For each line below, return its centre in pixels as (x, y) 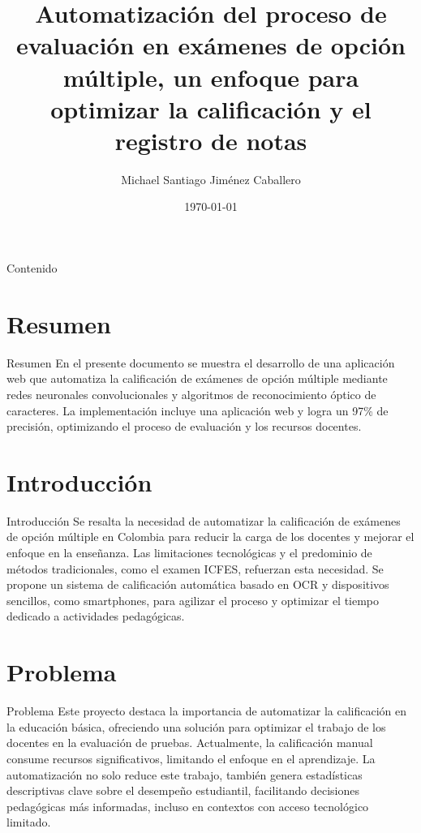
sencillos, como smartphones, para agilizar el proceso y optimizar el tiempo (193, 600)
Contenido (32, 268)
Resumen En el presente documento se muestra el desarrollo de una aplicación (201, 362)
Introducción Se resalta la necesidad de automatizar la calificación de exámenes (204, 520)
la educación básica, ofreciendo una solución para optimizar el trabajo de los (196, 726)
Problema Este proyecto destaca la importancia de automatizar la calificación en (207, 711)
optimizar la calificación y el (211, 108)
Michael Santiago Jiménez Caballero (211, 179)
